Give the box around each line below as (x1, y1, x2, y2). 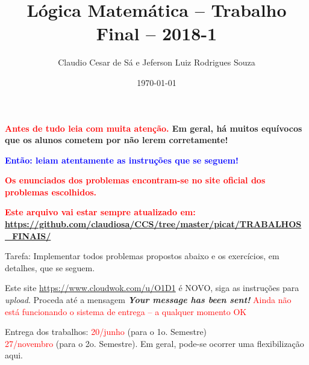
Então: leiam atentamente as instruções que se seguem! (5, 153, 239, 166)
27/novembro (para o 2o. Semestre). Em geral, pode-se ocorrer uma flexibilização (5, 337, 304, 349)
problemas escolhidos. (5, 185, 97, 198)
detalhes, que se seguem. (5, 261, 95, 274)
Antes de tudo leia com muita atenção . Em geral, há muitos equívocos (5, 121, 302, 134)
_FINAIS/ (5, 229, 51, 242)
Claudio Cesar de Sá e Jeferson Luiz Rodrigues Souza (58, 56, 255, 69)
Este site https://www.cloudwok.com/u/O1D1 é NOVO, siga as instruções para (5, 281, 299, 294)
